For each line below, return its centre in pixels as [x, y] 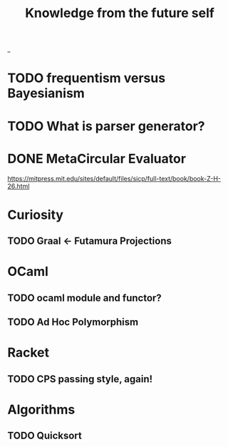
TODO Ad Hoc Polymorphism [73, 322]
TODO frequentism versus [87, 78]
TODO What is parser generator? [106, 126]
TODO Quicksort [45, 436]
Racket [28, 353]
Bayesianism [46, 93]
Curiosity [36, 215]
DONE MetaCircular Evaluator [97, 159]
